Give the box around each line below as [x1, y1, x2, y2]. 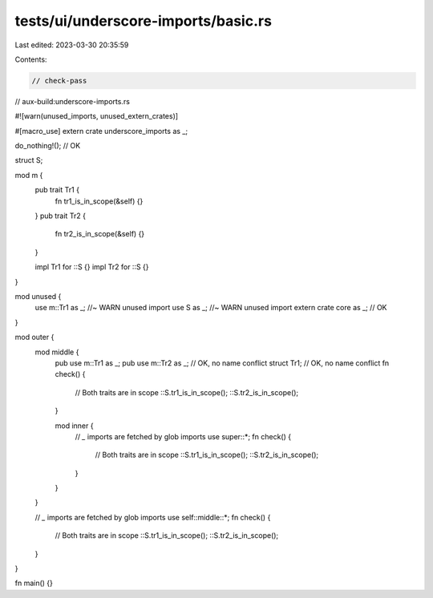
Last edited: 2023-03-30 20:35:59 [14, 40, 129, 50]
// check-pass [31, 76, 87, 85]
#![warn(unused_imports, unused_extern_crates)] [14, 111, 179, 121]
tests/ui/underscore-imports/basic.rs [14, 12, 273, 30]
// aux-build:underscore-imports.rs [14, 96, 130, 106]
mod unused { [14, 291, 62, 301]
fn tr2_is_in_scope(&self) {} [55, 229, 145, 239]
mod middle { [34, 347, 79, 357]
